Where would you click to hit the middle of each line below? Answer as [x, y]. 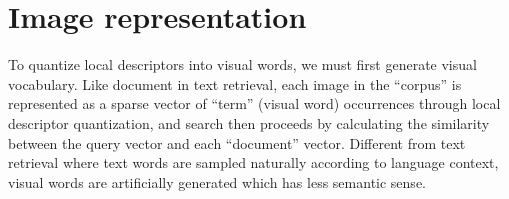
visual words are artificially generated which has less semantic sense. [217, 181]
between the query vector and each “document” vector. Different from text [237, 142]
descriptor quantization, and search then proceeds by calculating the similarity [249, 122]
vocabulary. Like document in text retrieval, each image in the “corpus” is [235, 83]
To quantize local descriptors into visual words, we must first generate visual [242, 64]
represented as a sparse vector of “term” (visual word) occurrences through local [254, 103]
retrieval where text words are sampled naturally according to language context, [253, 162]
